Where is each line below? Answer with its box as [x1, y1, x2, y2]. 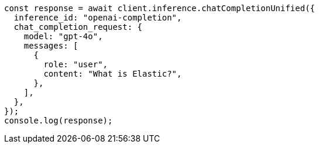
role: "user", [43, 60, 108, 69]
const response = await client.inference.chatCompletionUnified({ [4, 4, 315, 13]
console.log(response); [4, 116, 113, 125]
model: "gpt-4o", [23, 32, 103, 41]
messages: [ [23, 41, 78, 50]
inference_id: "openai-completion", [13, 13, 182, 22]
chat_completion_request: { [13, 22, 143, 32]
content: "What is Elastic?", [43, 69, 182, 78]
